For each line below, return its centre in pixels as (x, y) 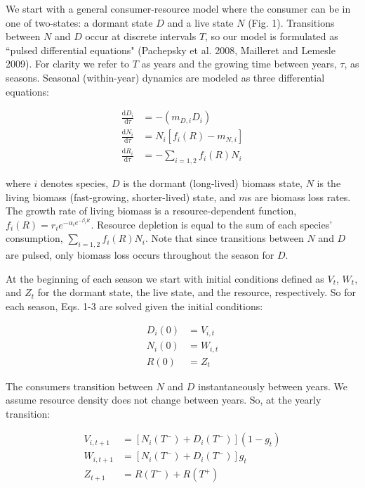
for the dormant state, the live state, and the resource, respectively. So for (197, 292)
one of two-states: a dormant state (79, 22)
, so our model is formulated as (272, 36)
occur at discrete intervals (141, 36)
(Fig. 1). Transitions (291, 22)
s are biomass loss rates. (299, 197)
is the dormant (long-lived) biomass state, (213, 183)
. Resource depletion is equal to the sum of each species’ (212, 224)
